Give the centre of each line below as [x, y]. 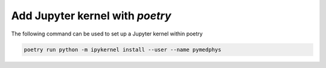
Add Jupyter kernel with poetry [91, 16]
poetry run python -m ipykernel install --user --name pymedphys [123, 49]
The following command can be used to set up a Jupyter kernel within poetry [107, 34]
